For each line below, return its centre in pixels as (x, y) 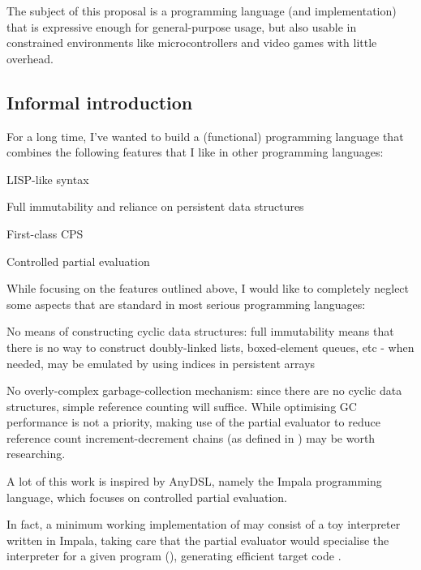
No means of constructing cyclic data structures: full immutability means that (200, 331)
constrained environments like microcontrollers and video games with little (192, 43)
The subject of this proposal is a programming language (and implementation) (202, 11)
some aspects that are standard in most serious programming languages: (186, 304)
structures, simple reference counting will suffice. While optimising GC (182, 406)
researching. (36, 454)
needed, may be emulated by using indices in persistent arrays (161, 363)
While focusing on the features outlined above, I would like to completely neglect (208, 288)
